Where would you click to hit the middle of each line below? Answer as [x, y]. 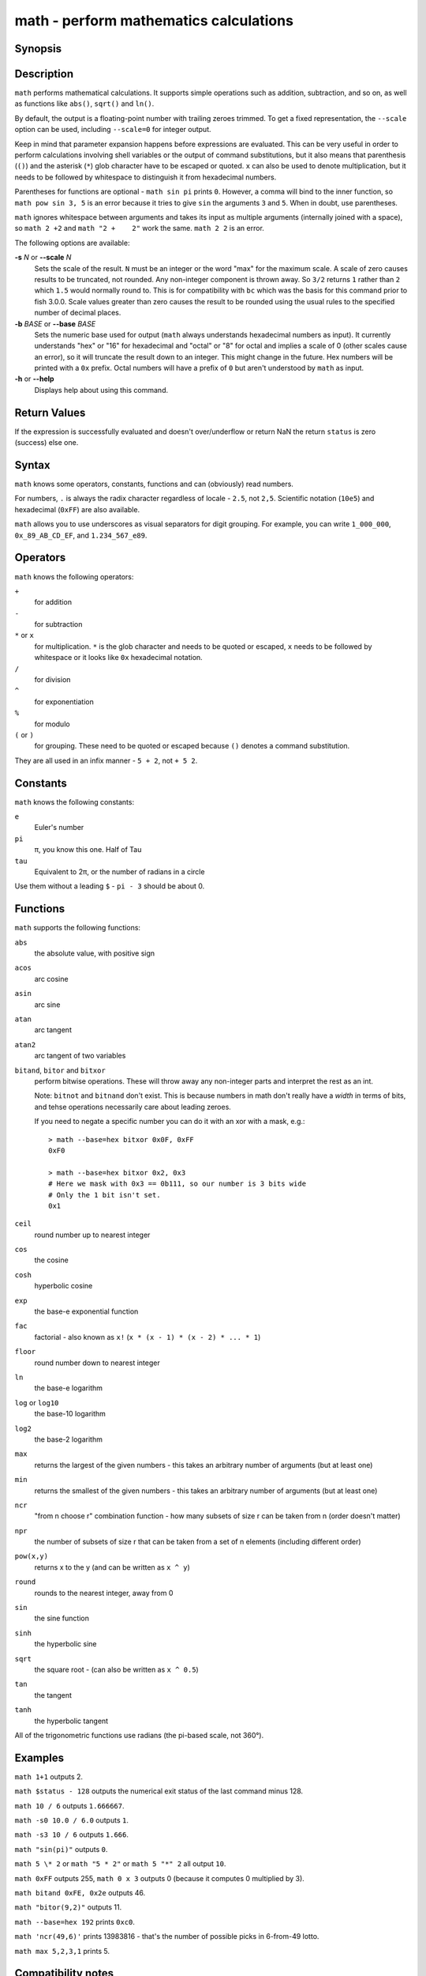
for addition [53, 602]
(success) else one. [47, 443]
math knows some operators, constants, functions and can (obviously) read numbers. [154, 484]
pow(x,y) [32, 1556]
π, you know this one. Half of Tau [88, 850]
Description [44, 74]
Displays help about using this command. [101, 390]
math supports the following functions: [78, 928]
